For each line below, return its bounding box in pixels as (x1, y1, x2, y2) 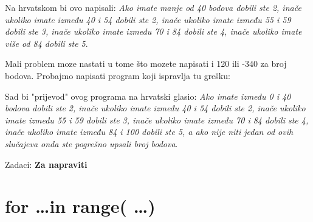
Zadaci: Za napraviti (5, 158, 88, 170)
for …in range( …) (5, 193, 156, 218)
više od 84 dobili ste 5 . (5, 36, 88, 49)
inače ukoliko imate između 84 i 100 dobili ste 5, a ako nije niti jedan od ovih (5, 125, 294, 138)
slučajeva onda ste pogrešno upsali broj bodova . (5, 137, 178, 150)
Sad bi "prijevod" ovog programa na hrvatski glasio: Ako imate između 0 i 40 (5, 89, 291, 102)
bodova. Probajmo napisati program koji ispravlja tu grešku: (5, 69, 230, 82)
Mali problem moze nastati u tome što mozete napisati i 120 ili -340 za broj (5, 57, 287, 70)
